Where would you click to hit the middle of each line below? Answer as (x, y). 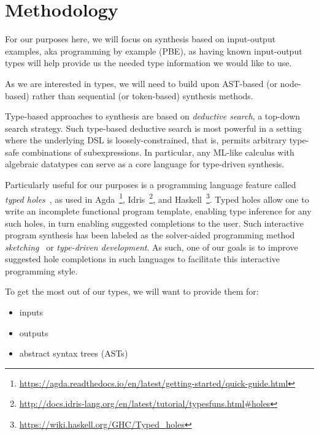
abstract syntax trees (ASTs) (74, 353)
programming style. (41, 270)
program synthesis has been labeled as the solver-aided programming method (150, 235)
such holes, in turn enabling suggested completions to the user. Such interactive (155, 223)
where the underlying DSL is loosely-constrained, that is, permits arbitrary (146, 140)
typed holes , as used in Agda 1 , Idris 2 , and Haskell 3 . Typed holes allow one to (157, 198)
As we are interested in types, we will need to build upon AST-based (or (141, 83)
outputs (34, 332)
